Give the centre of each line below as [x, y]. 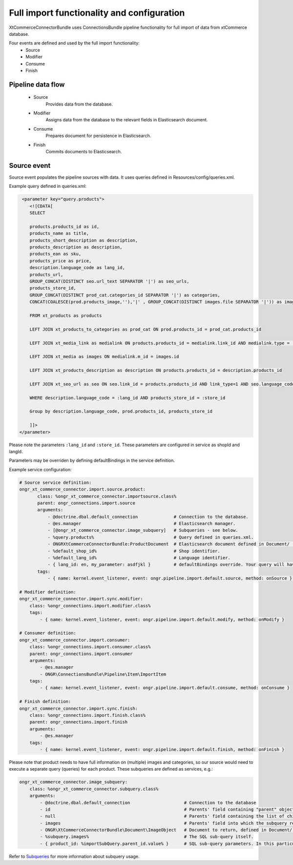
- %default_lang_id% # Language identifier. [139, 558]
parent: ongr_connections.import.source [86, 503]
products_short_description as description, [84, 240]
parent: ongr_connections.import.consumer [81, 654]
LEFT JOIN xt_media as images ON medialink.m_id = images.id [104, 357]
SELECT [37, 213]
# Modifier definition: [48, 592]
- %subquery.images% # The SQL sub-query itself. [147, 837]
